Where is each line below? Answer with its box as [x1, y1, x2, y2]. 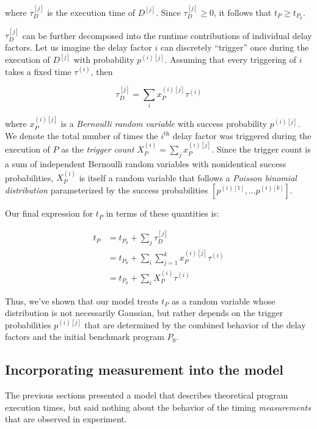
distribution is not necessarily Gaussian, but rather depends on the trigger [5, 306, 283, 319]
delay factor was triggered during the [172, 129, 312, 142]
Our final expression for [5, 207, 93, 220]
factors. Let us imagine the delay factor [5, 41, 152, 54]
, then [90, 65, 113, 78]
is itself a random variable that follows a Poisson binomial [79, 171, 297, 184]
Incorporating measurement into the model [5, 360, 283, 379]
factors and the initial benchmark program [5, 330, 164, 343]
